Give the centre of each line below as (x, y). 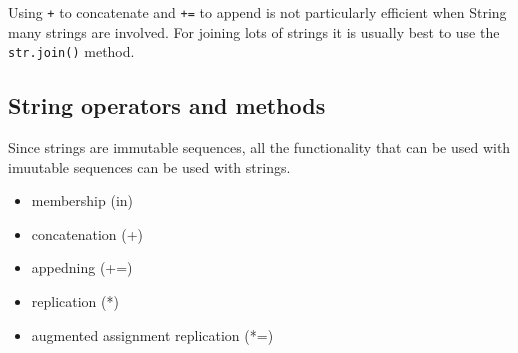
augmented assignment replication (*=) (152, 334)
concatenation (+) (87, 233)
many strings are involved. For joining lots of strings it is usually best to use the (254, 31)
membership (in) (82, 200)
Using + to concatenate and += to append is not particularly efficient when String (257, 12)
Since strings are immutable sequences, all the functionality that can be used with (259, 147)
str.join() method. (71, 51)
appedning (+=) (82, 267)
